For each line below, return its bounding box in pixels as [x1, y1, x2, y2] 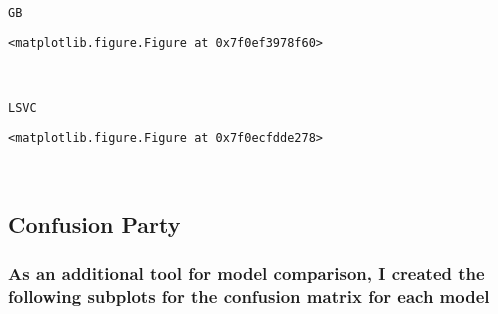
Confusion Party [8, 208, 181, 239]
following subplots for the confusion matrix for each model [8, 284, 490, 309]
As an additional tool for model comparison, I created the [8, 261, 485, 286]
